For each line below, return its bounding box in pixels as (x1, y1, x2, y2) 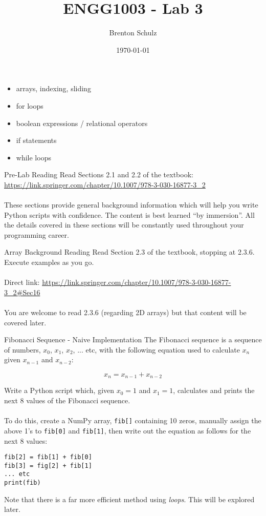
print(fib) (4, 479, 41, 487)
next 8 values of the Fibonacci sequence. (4, 395, 130, 406)
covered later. (4, 317, 47, 327)
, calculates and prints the (173, 385, 255, 396)
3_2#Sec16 (4, 286, 40, 297)
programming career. (4, 229, 69, 240)
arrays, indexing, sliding (16, 83, 91, 94)
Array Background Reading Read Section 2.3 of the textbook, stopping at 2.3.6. (4, 246, 255, 257)
